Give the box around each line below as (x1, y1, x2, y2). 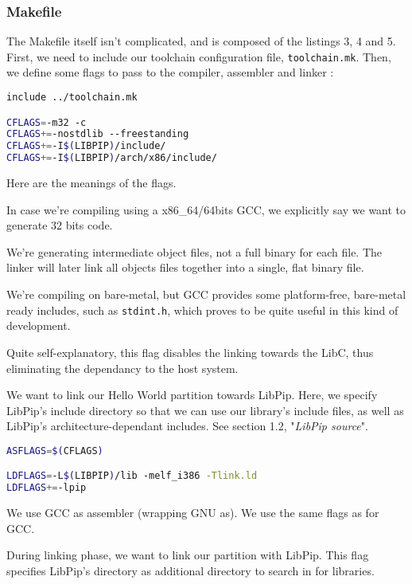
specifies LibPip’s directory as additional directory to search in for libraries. (6, 562, 375, 578)
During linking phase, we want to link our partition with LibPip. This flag (6, 547, 369, 563)
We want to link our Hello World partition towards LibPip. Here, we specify (6, 386, 378, 403)
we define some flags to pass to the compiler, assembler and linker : (6, 64, 334, 80)
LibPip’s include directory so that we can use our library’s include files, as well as (6, 402, 404, 418)
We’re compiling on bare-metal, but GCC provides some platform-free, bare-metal (6, 286, 406, 303)
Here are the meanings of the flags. (6, 174, 177, 191)
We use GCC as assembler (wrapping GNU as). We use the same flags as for (6, 504, 379, 521)
